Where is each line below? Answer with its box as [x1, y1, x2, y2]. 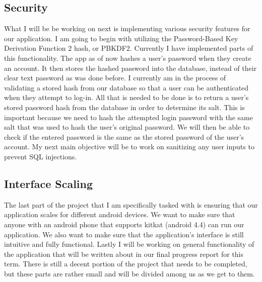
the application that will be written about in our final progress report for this [4, 248, 244, 259]
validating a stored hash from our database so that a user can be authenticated [4, 82, 249, 92]
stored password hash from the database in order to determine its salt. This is [4, 102, 245, 112]
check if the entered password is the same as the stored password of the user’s [4, 131, 244, 142]
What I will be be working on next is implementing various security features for [4, 23, 250, 34]
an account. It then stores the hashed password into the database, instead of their [4, 62, 257, 73]
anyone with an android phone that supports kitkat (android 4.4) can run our [4, 219, 244, 229]
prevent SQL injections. [4, 151, 77, 161]
